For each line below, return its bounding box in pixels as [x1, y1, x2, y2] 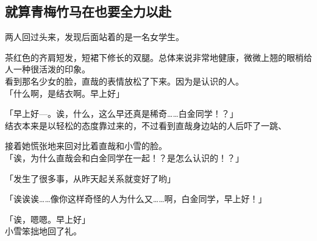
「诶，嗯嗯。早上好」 [5, 212, 90, 225]
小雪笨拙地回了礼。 [5, 225, 82, 237]
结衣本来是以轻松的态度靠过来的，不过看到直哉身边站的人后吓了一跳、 [5, 119, 287, 131]
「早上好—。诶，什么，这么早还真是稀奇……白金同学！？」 [5, 107, 238, 120]
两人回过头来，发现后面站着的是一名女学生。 [5, 30, 184, 43]
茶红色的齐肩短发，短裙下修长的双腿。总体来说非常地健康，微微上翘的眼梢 [5, 51, 304, 63]
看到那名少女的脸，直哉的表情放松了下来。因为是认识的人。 [5, 74, 244, 87]
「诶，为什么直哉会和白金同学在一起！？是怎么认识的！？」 [5, 151, 244, 164]
